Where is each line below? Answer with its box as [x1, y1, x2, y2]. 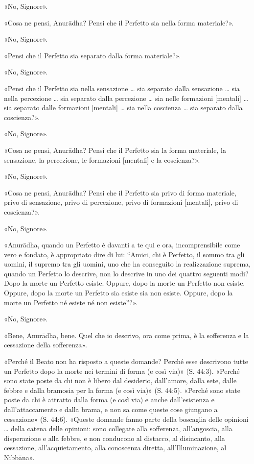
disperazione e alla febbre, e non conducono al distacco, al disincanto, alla [4, 433, 225, 443]
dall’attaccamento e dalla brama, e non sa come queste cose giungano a [4, 404, 218, 414]
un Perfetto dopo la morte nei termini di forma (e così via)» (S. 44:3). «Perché [4, 366, 240, 376]
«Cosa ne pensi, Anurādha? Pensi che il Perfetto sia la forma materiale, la [4, 145, 226, 155]
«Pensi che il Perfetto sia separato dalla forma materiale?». [4, 50, 181, 60]
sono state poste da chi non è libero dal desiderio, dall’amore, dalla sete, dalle [4, 375, 237, 386]
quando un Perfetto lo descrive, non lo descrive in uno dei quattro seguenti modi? [4, 268, 249, 278]
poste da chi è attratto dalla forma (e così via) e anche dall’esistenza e [4, 394, 215, 405]
